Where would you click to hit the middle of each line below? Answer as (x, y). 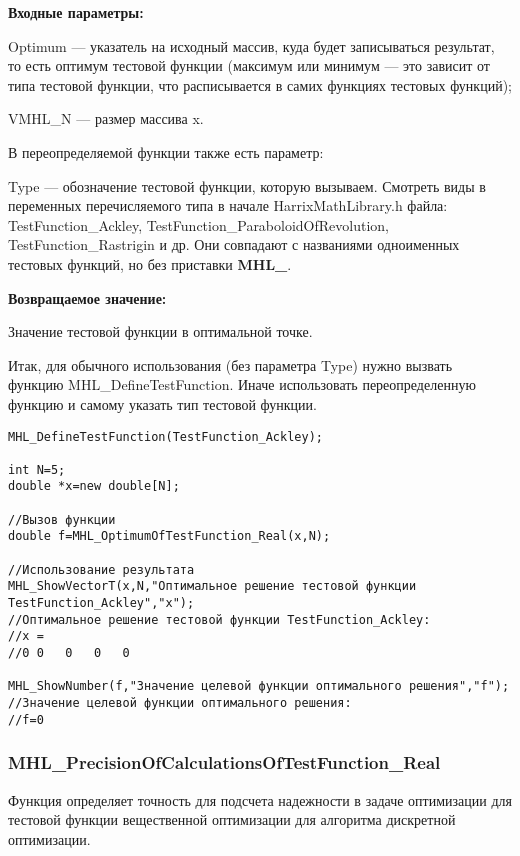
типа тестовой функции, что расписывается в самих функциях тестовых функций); (260, 84)
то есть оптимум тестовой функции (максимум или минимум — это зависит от (249, 65)
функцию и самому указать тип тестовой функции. (162, 403)
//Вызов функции (62, 519)
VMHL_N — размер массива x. (106, 118)
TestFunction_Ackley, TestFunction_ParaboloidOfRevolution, (198, 224)
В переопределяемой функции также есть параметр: (166, 151)
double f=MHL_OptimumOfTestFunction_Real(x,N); (169, 536)
